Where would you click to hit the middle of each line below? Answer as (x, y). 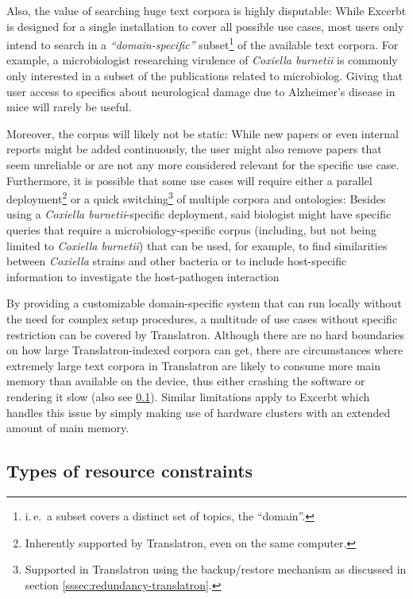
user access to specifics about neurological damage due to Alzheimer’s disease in (201, 91)
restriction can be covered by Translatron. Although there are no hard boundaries (206, 334)
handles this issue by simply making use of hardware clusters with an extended (199, 412)
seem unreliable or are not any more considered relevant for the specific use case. (203, 164)
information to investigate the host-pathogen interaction (143, 276)
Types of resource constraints (130, 471)
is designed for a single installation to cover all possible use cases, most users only (205, 26)
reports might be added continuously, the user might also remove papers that (194, 149)
